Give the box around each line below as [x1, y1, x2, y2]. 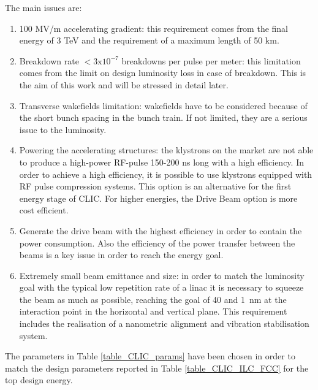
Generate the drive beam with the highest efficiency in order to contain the [19, 224, 302, 237]
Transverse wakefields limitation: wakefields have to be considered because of [19, 99, 308, 112]
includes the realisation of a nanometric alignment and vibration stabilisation [19, 317, 309, 330]
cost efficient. [19, 204, 69, 216]
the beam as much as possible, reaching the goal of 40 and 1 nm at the [19, 292, 287, 305]
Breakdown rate [19, 54, 79, 67]
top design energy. [5, 373, 73, 386]
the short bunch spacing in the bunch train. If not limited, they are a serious [19, 111, 308, 124]
